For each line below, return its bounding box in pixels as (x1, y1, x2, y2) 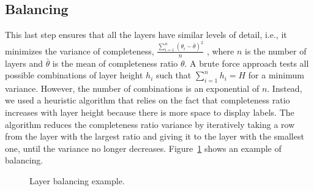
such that (156, 69, 192, 81)
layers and (5, 56, 43, 69)
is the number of (245, 44, 307, 57)
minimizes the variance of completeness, (5, 44, 154, 57)
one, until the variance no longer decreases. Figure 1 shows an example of (5, 141, 282, 154)
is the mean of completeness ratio (52, 56, 178, 69)
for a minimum (248, 69, 304, 81)
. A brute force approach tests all (184, 56, 309, 69)
